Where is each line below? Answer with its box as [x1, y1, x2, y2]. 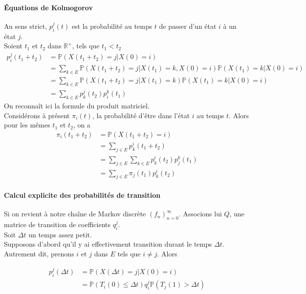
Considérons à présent [4, 110, 70, 120]
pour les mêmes [4, 120, 50, 130]
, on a [73, 120, 90, 130]
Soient [4, 41, 22, 51]
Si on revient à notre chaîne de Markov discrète [4, 209, 146, 219]
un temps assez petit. [28, 229, 92, 239]
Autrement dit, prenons [4, 249, 74, 259]
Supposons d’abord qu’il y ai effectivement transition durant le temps [4, 239, 212, 249]
